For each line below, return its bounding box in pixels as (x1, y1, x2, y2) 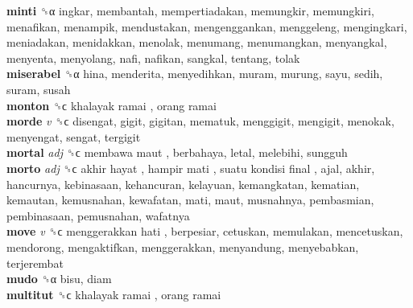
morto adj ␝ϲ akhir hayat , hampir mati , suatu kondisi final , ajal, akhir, (6, 159, 375, 176)
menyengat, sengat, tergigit (6, 128, 141, 145)
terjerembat (6, 254, 64, 271)
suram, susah (6, 80, 71, 97)
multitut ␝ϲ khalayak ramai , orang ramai (6, 285, 221, 302)
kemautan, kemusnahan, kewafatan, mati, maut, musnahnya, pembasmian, (6, 191, 374, 208)
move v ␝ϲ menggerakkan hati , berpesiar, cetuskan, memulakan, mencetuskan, (6, 223, 403, 240)
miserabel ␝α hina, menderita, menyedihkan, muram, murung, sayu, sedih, (6, 65, 383, 82)
